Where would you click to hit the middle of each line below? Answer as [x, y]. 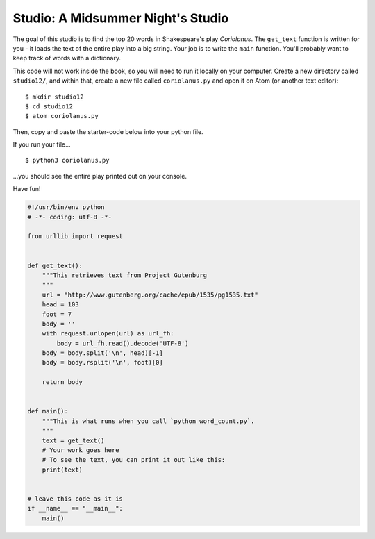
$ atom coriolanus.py [62, 116]
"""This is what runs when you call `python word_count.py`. [148, 421]
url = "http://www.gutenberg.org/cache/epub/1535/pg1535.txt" [150, 295]
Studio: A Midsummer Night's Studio [121, 18]
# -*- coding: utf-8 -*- [70, 217]
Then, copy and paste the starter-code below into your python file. [108, 131]
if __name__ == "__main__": [75, 508]
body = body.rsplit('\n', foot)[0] [102, 363]
